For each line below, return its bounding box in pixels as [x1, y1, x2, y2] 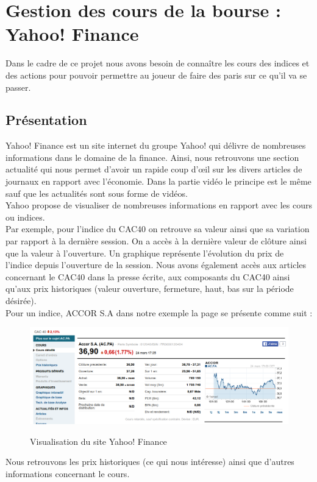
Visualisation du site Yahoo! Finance [30, 434, 167, 447]
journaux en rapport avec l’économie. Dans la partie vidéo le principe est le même [5, 175, 312, 188]
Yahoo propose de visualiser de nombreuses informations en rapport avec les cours [5, 199, 312, 211]
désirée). [5, 294, 37, 307]
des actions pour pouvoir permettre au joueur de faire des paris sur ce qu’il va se [5, 68, 307, 81]
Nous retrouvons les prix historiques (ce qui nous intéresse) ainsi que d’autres [5, 455, 294, 468]
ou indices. [5, 210, 45, 223]
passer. [5, 80, 31, 93]
